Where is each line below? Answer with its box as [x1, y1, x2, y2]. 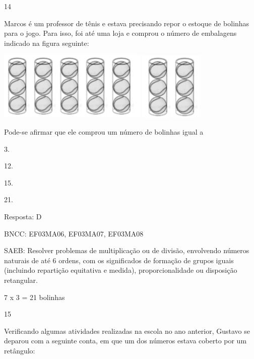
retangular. [4, 274, 38, 285]
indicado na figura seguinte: [4, 37, 89, 48]
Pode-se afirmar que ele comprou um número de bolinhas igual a [4, 127, 204, 137]
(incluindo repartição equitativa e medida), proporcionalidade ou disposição [4, 265, 237, 275]
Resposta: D [4, 211, 42, 221]
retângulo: [4, 345, 35, 355]
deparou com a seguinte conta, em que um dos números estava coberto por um [4, 335, 247, 346]
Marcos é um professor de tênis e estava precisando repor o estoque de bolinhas [4, 18, 249, 28]
